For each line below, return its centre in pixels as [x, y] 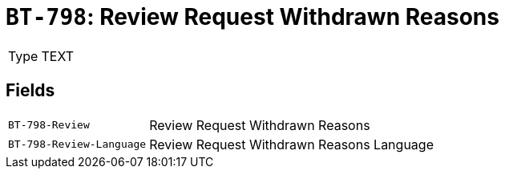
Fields [30, 91]
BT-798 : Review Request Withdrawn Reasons [252, 17]
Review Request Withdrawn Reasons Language [291, 144]
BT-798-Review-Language [77, 144]
